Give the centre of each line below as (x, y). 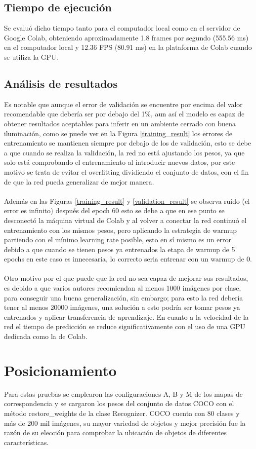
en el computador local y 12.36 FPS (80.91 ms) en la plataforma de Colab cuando (128, 47)
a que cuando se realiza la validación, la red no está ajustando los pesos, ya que (124, 152)
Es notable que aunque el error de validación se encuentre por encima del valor (123, 104)
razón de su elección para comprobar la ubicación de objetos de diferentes (115, 432)
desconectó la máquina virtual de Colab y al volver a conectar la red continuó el (125, 220)
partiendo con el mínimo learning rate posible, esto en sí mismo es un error (118, 240)
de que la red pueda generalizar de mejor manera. (79, 181)
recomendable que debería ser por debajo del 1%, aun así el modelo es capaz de (124, 114)
